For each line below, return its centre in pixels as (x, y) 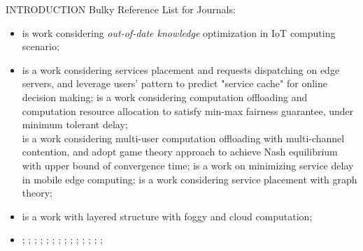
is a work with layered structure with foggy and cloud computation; (167, 216)
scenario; (41, 46)
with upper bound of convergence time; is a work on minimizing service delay (188, 165)
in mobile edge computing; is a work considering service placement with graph (190, 179)
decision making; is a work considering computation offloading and (165, 97)
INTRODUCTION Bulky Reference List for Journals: (121, 9)
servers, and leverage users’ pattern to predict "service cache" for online (175, 83)
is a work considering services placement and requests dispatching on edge (181, 69)
